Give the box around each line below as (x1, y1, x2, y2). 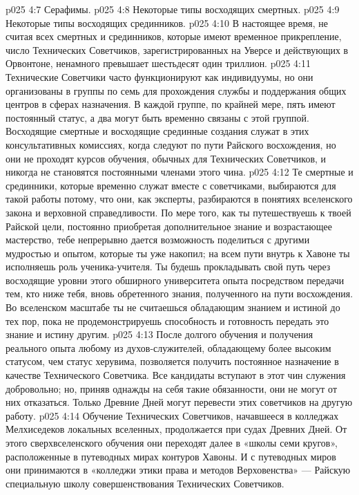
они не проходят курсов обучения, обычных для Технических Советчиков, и (6, 151, 327, 165)
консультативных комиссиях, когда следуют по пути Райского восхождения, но (6, 137, 336, 151)
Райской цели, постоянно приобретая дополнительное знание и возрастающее (6, 218, 332, 233)
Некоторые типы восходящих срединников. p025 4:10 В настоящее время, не (6, 15, 328, 30)
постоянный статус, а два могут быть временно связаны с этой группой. (6, 110, 309, 124)
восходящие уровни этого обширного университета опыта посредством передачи (6, 272, 345, 287)
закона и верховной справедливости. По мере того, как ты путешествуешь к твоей (6, 205, 351, 219)
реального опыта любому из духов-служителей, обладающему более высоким (6, 340, 331, 355)
